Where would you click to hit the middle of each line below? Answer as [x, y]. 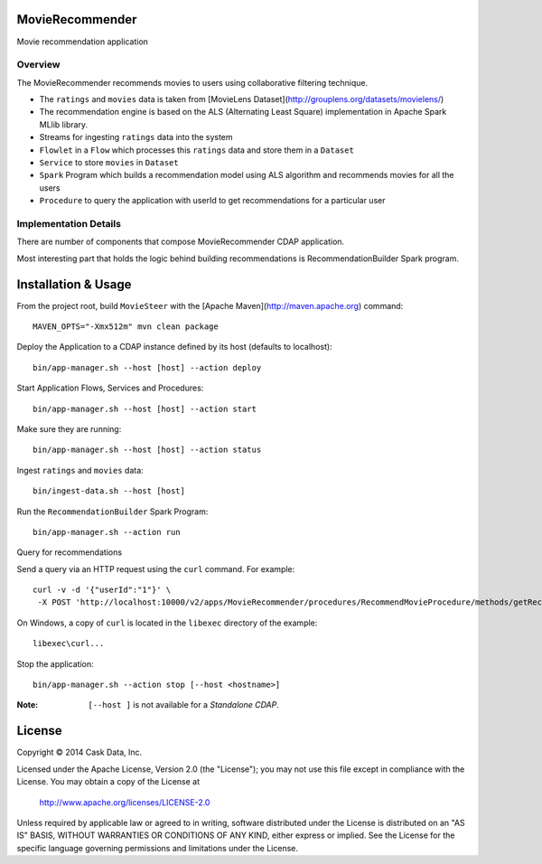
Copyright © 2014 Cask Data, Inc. [79, 752]
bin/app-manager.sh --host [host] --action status [147, 450]
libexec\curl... [69, 643]
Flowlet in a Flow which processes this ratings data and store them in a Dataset [196, 150]
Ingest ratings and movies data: [80, 470]
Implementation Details [69, 223]
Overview [38, 65]
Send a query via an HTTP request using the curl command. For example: [156, 568]
